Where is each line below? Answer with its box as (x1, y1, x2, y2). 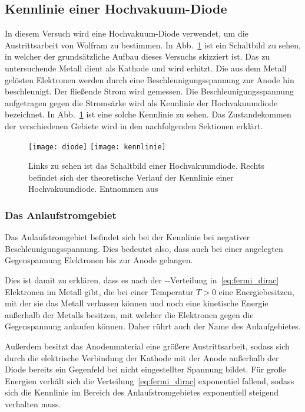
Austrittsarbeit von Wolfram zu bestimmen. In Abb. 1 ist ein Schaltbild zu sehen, (5, 38, 301, 51)
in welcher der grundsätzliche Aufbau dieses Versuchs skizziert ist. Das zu (5, 50, 270, 63)
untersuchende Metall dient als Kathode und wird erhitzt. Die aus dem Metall (5, 61, 287, 74)
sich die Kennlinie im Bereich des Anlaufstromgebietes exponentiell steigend (5, 386, 279, 398)
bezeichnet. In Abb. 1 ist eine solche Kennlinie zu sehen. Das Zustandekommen (5, 108, 291, 120)
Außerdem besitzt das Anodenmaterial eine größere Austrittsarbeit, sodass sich (5, 339, 290, 352)
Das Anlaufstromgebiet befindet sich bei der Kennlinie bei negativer (5, 231, 250, 243)
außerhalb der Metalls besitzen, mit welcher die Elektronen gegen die (5, 308, 254, 321)
